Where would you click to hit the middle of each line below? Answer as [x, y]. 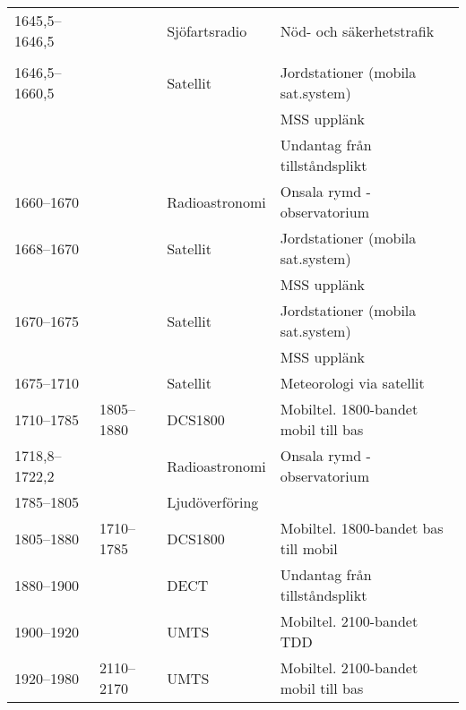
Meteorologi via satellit [352, 383]
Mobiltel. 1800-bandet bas [362, 528]
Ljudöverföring [213, 502]
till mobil [309, 548]
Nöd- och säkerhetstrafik [357, 30]
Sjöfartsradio [207, 30]
